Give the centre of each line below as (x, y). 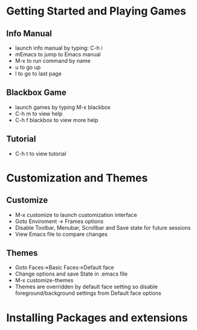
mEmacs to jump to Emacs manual (58, 54)
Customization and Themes (77, 178)
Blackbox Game (36, 93)
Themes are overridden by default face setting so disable (86, 287)
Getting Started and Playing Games (96, 11)
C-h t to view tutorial (40, 154)
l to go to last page (38, 73)
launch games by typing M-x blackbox (63, 107)
